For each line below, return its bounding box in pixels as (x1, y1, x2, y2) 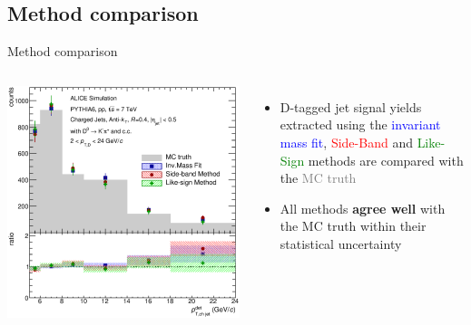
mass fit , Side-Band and (280, 132, 413, 151)
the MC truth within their (280, 216, 427, 235)
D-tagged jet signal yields (280, 97, 422, 116)
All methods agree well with (280, 198, 446, 217)
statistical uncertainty (280, 234, 402, 253)
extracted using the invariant (280, 115, 441, 134)
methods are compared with (308, 150, 464, 169)
